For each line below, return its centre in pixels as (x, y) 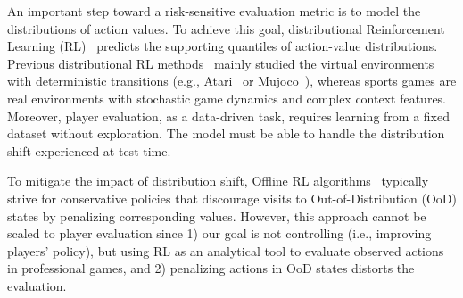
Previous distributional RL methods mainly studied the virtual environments (221, 63)
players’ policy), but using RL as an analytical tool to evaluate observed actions (226, 250)
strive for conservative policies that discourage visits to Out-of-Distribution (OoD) (232, 198)
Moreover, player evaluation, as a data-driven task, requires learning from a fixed (229, 116)
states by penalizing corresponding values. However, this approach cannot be (217, 215)
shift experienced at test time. (89, 150)
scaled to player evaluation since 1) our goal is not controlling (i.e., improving (219, 233)
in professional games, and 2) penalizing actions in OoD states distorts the (211, 268)
